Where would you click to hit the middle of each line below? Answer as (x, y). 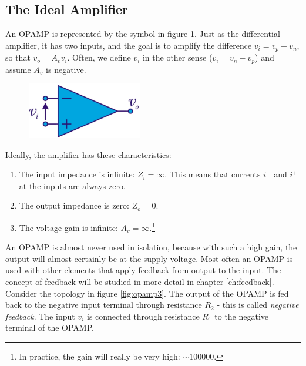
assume (18, 69)
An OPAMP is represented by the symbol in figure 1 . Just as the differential (143, 34)
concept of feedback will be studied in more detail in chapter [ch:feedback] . (140, 281)
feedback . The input (40, 316)
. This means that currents (213, 174)
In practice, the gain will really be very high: (100, 356)
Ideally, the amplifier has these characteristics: (88, 154)
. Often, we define (99, 57)
